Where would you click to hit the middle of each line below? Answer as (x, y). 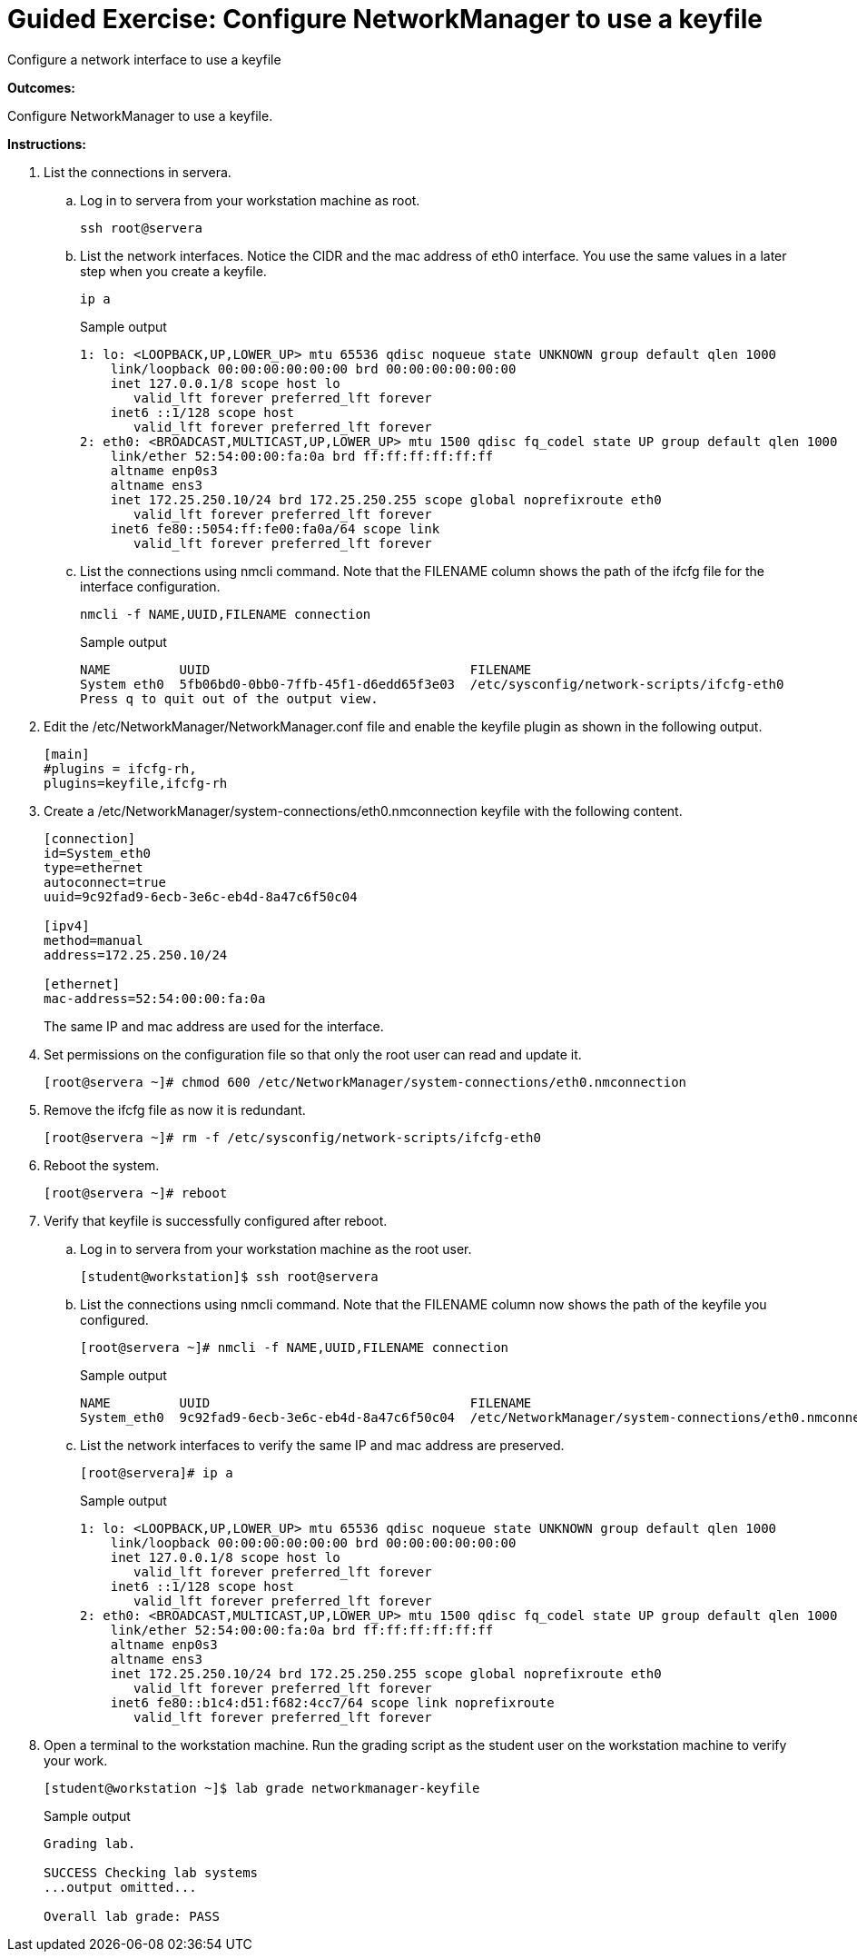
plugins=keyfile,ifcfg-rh (136, 783)
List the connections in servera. (138, 172)
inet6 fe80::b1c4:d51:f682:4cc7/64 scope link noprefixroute (332, 1702)
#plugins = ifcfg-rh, (120, 768)
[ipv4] (67, 925)
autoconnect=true (105, 882)
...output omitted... (120, 1887)
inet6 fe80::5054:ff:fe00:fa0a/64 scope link (275, 528)
